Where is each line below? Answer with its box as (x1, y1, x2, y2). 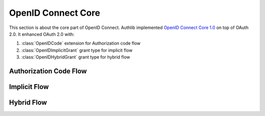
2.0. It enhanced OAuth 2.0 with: (9, 31, 75, 37)
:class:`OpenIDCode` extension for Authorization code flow (21, 40, 141, 46)
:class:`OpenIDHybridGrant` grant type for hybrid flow (21, 54, 130, 60)
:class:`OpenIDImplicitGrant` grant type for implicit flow (21, 47, 132, 53)
